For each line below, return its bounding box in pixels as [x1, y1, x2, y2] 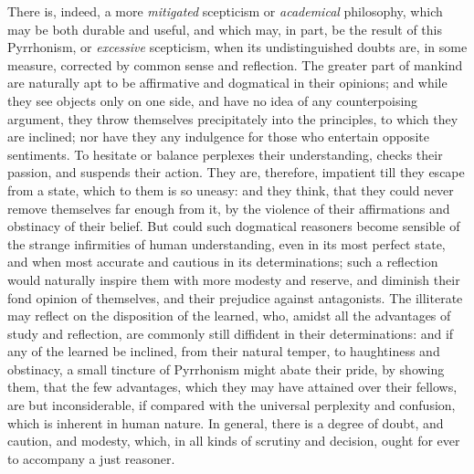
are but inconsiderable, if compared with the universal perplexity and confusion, [7, 395, 456, 415]
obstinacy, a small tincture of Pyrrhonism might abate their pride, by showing [7, 359, 445, 378]
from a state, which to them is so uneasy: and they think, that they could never [7, 180, 454, 199]
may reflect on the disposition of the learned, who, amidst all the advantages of [7, 306, 451, 325]
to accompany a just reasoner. [7, 448, 175, 468]
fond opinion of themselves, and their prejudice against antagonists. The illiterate [7, 288, 463, 307]
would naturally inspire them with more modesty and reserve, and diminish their [7, 269, 460, 289]
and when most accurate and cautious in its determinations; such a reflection [7, 252, 438, 271]
